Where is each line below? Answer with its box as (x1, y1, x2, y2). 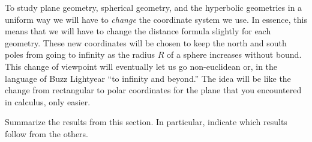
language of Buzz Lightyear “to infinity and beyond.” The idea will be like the (5, 72, 291, 84)
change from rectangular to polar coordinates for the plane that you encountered (5, 84, 302, 96)
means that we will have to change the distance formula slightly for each (5, 25, 271, 37)
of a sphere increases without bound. (166, 48, 302, 61)
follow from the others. (5, 127, 88, 140)
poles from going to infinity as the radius (5, 48, 155, 61)
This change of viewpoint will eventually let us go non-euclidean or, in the (5, 60, 278, 72)
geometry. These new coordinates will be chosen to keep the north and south (5, 36, 287, 49)
